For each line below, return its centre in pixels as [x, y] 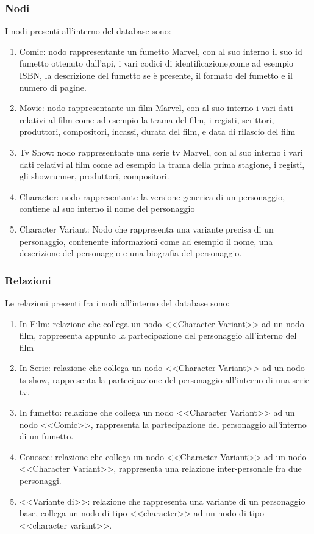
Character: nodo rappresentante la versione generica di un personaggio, [152, 196]
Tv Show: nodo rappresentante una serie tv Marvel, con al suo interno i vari [161, 152]
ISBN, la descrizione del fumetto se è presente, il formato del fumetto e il [156, 75]
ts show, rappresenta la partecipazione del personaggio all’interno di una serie [164, 379]
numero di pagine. [53, 87]
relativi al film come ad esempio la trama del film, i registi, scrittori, [147, 119]
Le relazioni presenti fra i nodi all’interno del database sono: [117, 302]
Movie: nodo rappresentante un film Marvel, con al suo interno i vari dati [156, 108]
